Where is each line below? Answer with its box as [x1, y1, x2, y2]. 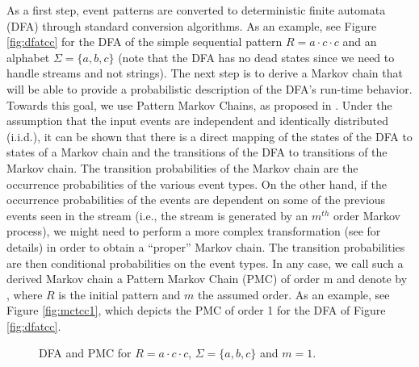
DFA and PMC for [39, 344, 132, 361]
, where [6, 286, 43, 302]
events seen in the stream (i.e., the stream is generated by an [6, 206, 308, 223]
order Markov [333, 206, 400, 223]
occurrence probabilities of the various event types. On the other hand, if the [6, 175, 388, 192]
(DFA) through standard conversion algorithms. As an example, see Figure [6, 17, 377, 34]
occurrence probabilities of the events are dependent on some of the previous [6, 191, 386, 208]
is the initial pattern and [58, 286, 181, 302]
